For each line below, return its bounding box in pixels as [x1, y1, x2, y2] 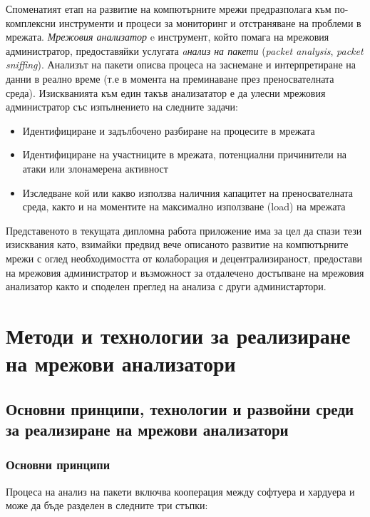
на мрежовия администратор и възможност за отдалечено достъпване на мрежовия [6, 265, 364, 280]
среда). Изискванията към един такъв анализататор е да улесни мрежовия [6, 85, 326, 100]
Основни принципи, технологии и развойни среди [6, 397, 354, 419]
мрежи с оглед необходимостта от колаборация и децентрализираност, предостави [6, 250, 362, 265]
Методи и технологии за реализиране [6, 320, 351, 349]
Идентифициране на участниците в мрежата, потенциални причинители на [22, 147, 347, 162]
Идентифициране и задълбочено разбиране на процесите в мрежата [22, 123, 315, 138]
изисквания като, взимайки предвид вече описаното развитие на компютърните [6, 237, 349, 252]
